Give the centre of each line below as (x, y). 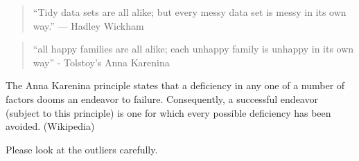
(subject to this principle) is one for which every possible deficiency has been (168, 112)
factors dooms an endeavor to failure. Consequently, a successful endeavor (162, 98)
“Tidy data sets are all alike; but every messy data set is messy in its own (190, 12)
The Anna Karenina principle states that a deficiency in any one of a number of (175, 85)
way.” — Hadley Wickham (88, 25)
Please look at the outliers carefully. (82, 149)
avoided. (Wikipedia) (50, 126)
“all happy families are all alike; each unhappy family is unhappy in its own (193, 49)
